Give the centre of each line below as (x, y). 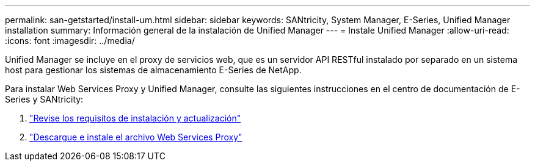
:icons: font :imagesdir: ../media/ (70, 41)
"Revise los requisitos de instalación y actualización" (135, 118)
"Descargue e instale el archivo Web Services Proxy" (136, 137)
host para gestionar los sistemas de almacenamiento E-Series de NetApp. (153, 70)
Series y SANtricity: (44, 99)
